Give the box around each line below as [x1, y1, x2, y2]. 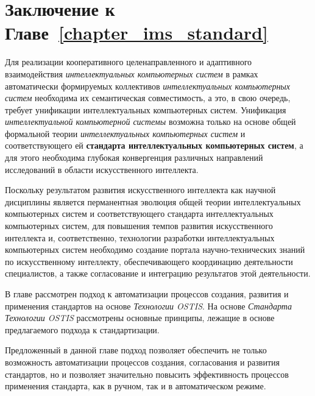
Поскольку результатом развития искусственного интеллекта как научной [5, 183, 276, 196]
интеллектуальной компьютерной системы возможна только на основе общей [5, 115, 296, 128]
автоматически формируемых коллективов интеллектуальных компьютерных [5, 79, 291, 92]
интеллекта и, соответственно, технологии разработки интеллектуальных [5, 231, 275, 244]
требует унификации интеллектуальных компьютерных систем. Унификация [5, 103, 286, 116]
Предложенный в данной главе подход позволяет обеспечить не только [5, 344, 267, 356]
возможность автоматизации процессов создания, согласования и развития [5, 355, 280, 368]
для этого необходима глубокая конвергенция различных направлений [5, 151, 263, 164]
